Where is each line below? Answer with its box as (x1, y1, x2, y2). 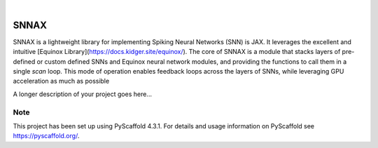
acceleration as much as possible (13, 77, 110, 86)
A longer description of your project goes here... (13, 90, 152, 98)
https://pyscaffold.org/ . (13, 132, 80, 140)
